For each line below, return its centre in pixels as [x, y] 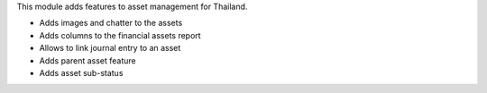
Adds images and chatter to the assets [111, 23]
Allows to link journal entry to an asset [110, 48]
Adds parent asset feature [88, 60]
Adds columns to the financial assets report [120, 35]
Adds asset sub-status [81, 72]
